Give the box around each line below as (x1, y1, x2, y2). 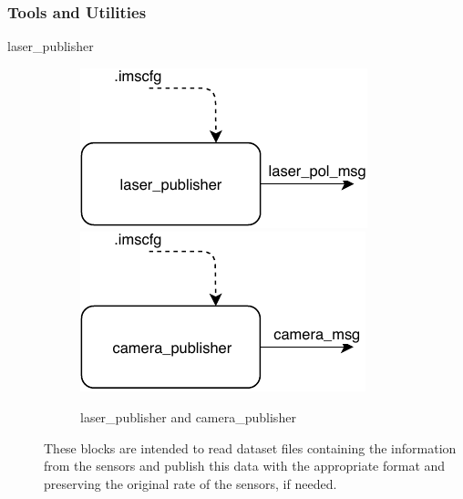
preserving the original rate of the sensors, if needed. (44, 473, 337, 493)
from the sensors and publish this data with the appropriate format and (44, 456, 446, 475)
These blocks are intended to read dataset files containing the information (44, 438, 457, 457)
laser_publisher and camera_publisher (80, 408, 296, 426)
